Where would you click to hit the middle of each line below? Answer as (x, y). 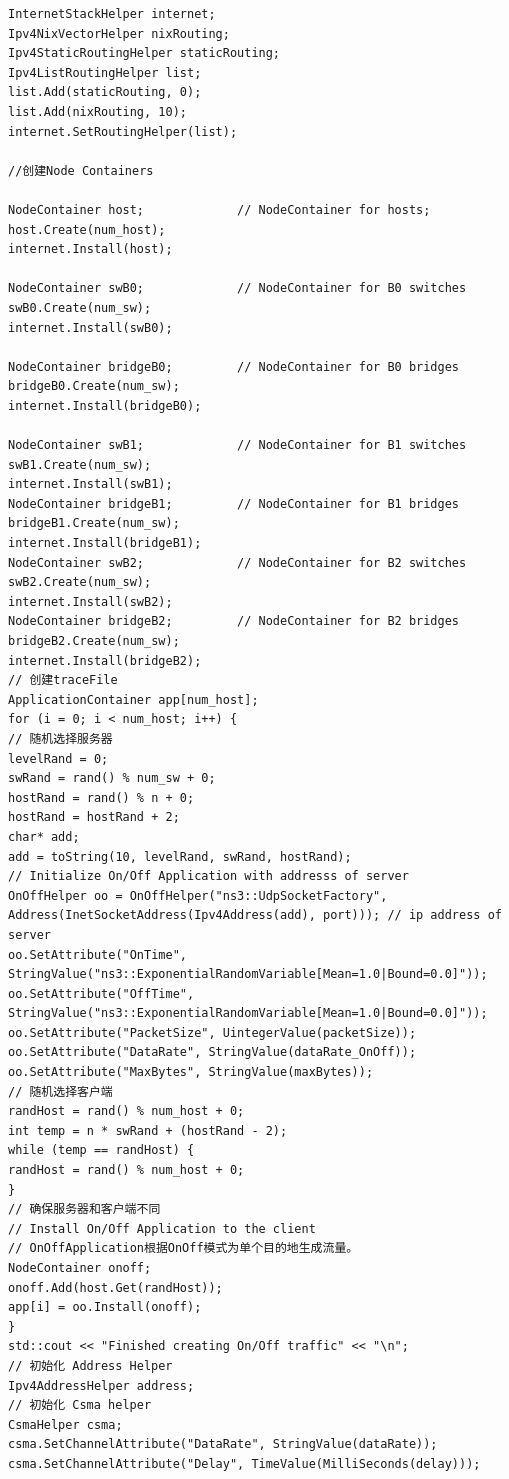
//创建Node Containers (81, 170)
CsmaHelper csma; (65, 1424)
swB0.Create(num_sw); (80, 307)
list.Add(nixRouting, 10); (97, 111)
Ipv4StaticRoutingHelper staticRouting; (144, 53)
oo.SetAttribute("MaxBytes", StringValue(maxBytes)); (191, 1072)
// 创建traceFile (63, 680)
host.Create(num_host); (87, 229)
